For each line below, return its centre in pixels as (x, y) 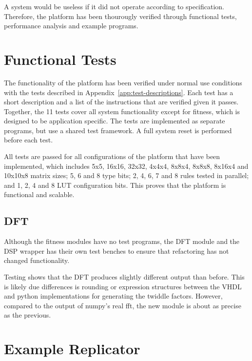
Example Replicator (72, 349)
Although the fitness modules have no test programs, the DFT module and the (122, 241)
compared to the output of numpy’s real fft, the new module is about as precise (123, 305)
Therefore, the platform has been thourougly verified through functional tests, (120, 16)
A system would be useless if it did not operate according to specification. (114, 6)
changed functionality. (37, 260)
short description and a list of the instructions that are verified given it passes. (121, 102)
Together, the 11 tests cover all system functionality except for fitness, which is (122, 111)
